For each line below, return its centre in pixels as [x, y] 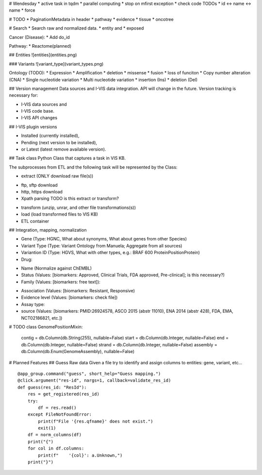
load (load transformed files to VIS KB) [59, 214]
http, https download [42, 191]
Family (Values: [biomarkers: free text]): [61, 282]
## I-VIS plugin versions [33, 127]
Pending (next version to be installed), [59, 142]
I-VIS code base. [38, 111]
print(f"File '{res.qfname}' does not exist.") [96, 421]
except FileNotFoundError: [60, 415]
